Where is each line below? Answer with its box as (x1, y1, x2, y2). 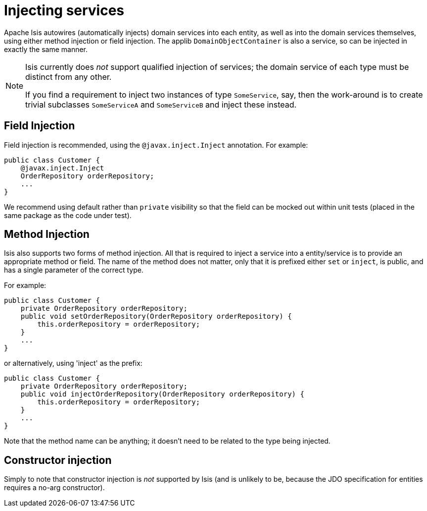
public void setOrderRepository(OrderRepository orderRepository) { (20, 312, 292, 321)
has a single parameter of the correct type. (4, 266, 143, 275)
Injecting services (4, 2, 125, 19)
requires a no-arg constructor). (4, 483, 105, 492)
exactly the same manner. (4, 45, 88, 54)
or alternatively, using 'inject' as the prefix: (4, 359, 142, 368)
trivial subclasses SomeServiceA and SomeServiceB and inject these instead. (25, 99, 297, 110)
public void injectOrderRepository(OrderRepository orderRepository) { (20, 390, 304, 398)
